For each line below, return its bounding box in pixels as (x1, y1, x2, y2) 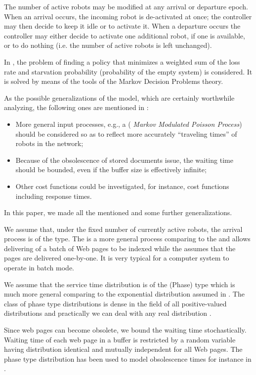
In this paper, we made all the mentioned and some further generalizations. (4, 207, 232, 218)
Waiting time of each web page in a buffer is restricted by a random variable (4, 334, 236, 344)
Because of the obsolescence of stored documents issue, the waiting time (15, 154, 233, 165)
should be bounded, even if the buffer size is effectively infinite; (15, 164, 207, 175)
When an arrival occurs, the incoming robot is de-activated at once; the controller (4, 11, 252, 21)
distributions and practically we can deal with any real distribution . (4, 308, 212, 318)
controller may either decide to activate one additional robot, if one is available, (4, 30, 245, 40)
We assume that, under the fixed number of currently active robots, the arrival (4, 224, 243, 234)
